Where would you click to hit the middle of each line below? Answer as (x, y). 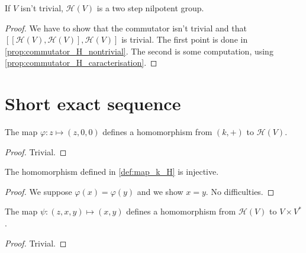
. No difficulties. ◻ (240, 191)
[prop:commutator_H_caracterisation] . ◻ (81, 63)
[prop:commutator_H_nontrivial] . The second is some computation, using (139, 51)
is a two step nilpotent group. (150, 8)
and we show (160, 191)
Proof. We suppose (38, 191)
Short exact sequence (93, 103)
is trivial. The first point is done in (185, 39)
